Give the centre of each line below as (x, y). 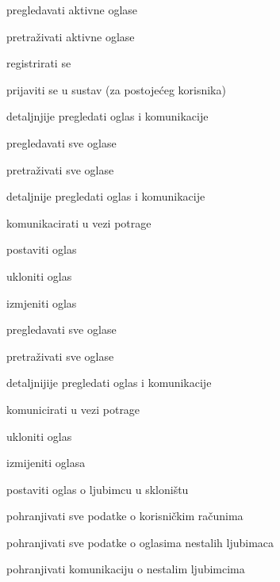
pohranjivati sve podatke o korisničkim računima (125, 516)
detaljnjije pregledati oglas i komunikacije (107, 116)
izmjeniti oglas (42, 302)
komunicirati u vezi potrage (73, 409)
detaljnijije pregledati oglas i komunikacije (109, 383)
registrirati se (39, 63)
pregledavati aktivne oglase (72, 10)
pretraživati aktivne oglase (71, 36)
